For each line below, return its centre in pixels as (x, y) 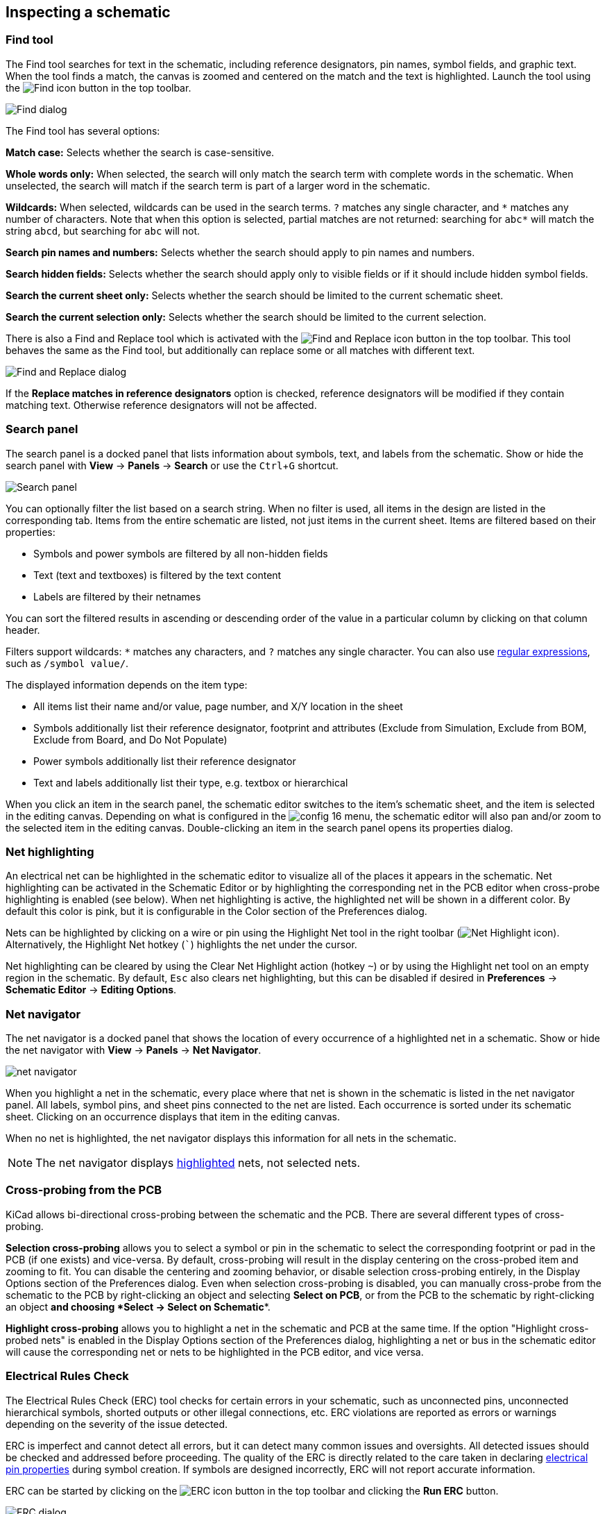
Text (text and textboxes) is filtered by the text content (157, 575)
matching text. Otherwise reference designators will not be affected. (161, 405)
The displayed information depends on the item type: (127, 684)
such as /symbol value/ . (67, 663)
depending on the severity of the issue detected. (117, 1424)
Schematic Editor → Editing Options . (91, 990)
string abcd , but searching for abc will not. (103, 230)
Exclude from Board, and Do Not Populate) (130, 739)
